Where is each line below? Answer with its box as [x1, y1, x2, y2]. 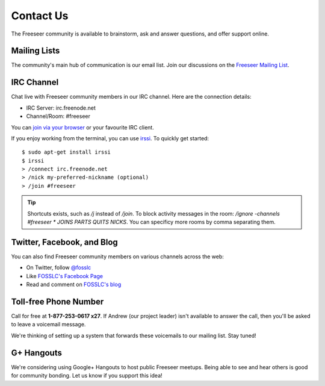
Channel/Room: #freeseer [26, 113, 90, 120]
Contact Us [11, 9, 69, 22]
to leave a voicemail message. [11, 321, 86, 328]
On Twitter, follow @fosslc [26, 264, 91, 271]
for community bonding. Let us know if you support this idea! [11, 372, 162, 379]
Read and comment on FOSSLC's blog [26, 281, 122, 288]
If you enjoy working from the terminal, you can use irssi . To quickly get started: [11, 134, 209, 142]
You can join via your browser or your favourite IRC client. [11, 123, 155, 131]
